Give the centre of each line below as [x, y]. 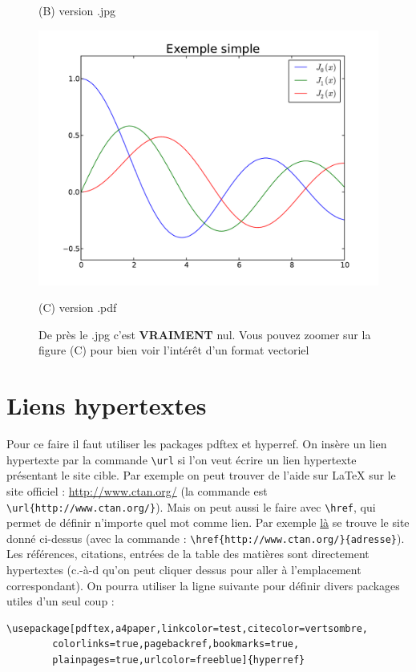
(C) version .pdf [78, 308]
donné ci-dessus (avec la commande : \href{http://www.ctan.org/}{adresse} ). [206, 538]
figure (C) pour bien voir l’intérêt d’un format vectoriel [174, 350]
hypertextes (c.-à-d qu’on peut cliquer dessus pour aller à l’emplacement [184, 570]
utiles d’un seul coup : [61, 601]
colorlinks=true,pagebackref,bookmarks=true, [176, 644]
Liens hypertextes [107, 405]
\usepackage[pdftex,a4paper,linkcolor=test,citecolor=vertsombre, [188, 628]
